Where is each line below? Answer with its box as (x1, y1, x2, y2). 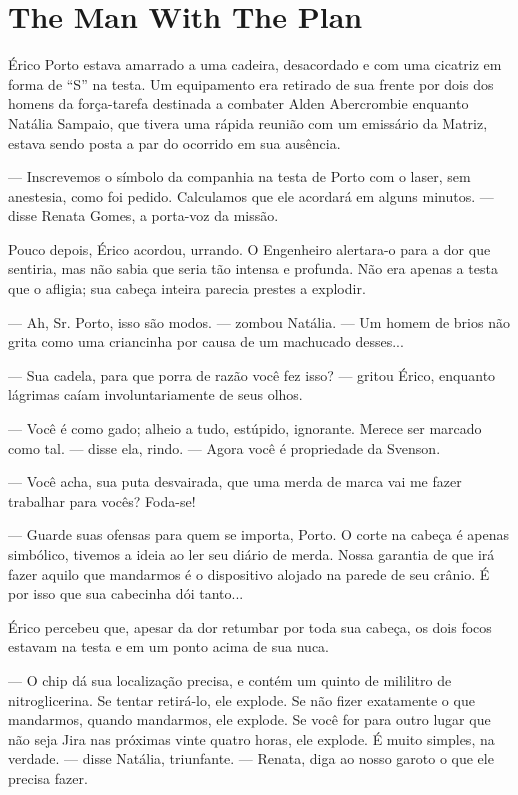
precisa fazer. (8, 767, 88, 788)
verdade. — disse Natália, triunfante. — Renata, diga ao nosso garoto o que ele (8, 748, 494, 769)
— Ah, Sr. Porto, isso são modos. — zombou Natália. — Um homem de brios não (8, 311, 510, 332)
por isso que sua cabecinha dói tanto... (8, 583, 244, 604)
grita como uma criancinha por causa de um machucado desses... (8, 331, 404, 352)
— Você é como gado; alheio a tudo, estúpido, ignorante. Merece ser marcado (8, 418, 482, 439)
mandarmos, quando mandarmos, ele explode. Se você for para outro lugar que (8, 709, 491, 730)
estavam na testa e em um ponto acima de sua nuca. (8, 636, 329, 657)
